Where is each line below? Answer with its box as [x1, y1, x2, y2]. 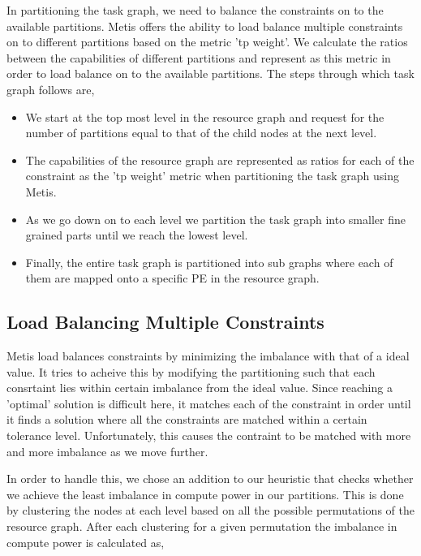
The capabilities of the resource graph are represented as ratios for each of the [25, 151, 415, 168]
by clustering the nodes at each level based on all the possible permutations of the [6, 502, 415, 519]
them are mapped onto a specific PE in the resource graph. [25, 269, 320, 287]
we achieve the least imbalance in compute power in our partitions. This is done [6, 485, 404, 502]
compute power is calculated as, [6, 533, 165, 550]
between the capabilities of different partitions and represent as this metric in [6, 49, 391, 66]
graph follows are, [6, 80, 95, 97]
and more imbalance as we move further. [6, 442, 208, 459]
